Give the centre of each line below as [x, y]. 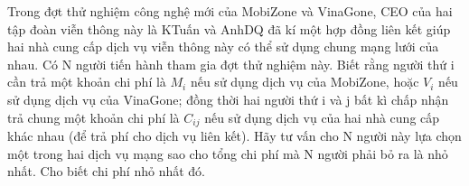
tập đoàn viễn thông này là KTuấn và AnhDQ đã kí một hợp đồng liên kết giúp [229, 28]
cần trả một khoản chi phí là [87, 82]
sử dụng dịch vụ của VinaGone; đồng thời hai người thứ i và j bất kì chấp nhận [228, 99]
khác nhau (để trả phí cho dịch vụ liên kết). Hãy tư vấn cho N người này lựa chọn [234, 136]
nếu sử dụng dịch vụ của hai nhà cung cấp [322, 117]
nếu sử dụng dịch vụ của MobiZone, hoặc [305, 82]
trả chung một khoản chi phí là [94, 117]
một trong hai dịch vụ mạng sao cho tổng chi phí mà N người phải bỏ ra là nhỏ [228, 153]
